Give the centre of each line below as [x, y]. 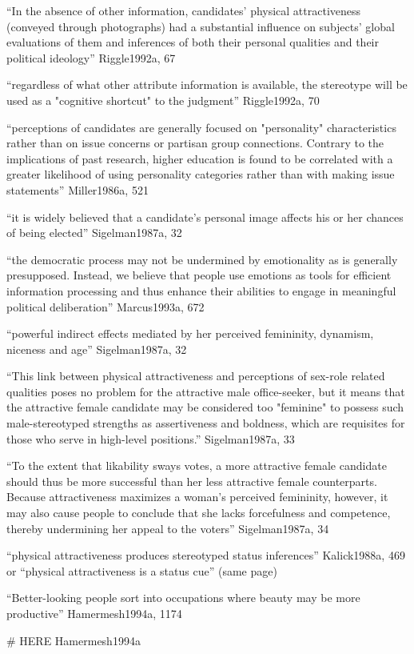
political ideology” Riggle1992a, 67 [91, 57]
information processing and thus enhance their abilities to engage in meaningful [201, 290]
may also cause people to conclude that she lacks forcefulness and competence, [199, 513]
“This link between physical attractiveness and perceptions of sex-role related [196, 376]
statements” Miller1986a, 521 [78, 189]
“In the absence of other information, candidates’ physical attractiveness [184, 10]
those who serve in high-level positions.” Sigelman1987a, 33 [151, 438]
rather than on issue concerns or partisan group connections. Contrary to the [195, 143]
